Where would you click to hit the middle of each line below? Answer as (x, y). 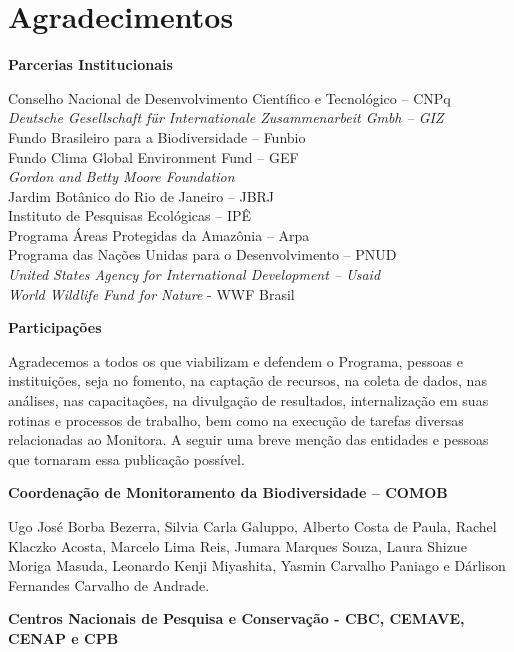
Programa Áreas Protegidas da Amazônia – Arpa (159, 234)
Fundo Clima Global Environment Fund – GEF (153, 156)
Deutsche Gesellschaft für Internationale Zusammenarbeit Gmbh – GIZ (226, 117)
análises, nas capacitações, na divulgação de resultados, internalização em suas (248, 400)
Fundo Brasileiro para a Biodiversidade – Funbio (157, 136)
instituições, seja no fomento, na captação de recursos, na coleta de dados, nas (247, 380)
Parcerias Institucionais (90, 64)
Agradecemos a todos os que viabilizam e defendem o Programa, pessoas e (235, 360)
